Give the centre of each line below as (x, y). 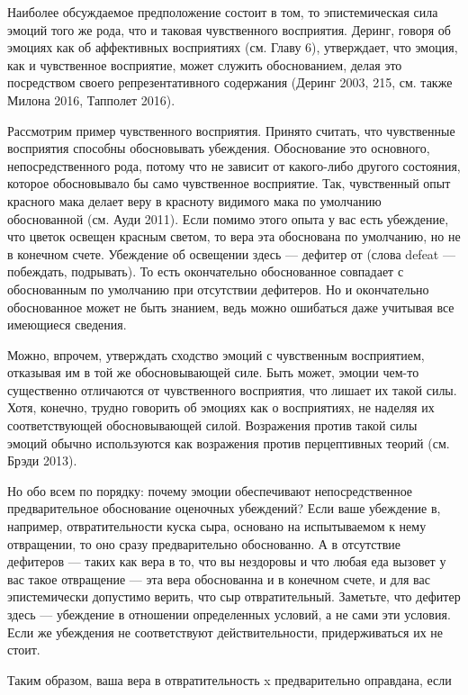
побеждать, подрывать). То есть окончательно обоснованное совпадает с (206, 271)
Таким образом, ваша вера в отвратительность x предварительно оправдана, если (229, 679)
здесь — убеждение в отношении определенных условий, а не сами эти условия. (229, 614)
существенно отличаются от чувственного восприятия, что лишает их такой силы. (232, 389)
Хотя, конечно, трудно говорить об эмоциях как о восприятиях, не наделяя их (221, 407)
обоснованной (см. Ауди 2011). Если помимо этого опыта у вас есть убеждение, (228, 218)
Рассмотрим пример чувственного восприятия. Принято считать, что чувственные (231, 130)
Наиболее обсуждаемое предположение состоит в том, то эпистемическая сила (223, 12)
